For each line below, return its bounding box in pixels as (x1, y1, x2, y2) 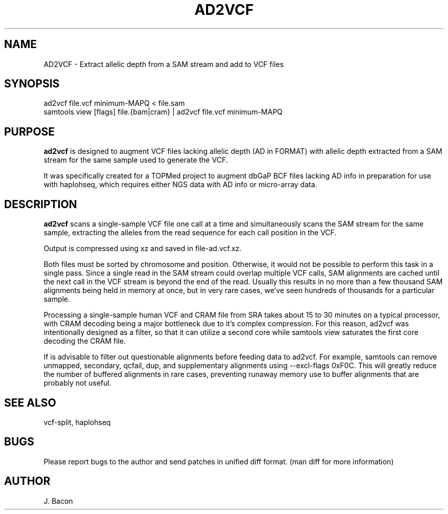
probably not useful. (43, 378, 111, 388)
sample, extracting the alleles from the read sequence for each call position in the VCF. (43, 228, 337, 237)
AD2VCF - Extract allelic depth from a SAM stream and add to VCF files (43, 59, 284, 69)
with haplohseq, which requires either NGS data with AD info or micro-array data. (43, 180, 318, 189)
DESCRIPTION (4, 197, 77, 211)
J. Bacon (43, 496, 73, 505)
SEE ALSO (4, 396, 56, 409)
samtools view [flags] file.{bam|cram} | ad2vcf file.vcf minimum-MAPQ (43, 107, 283, 117)
